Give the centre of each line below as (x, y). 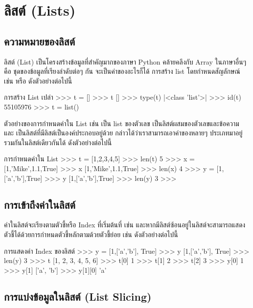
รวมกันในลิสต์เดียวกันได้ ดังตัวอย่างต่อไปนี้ (58, 142)
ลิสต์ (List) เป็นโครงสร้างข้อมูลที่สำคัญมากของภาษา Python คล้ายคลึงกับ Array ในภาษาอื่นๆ (125, 61)
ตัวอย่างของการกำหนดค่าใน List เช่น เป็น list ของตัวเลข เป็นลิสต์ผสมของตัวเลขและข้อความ (122, 123)
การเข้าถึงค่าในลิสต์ (40, 204)
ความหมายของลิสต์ (40, 41)
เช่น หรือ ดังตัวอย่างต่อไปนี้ (38, 80)
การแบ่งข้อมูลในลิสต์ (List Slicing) (78, 296)
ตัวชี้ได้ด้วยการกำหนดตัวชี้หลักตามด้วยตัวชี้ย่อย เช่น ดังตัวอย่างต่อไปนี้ (91, 234)
